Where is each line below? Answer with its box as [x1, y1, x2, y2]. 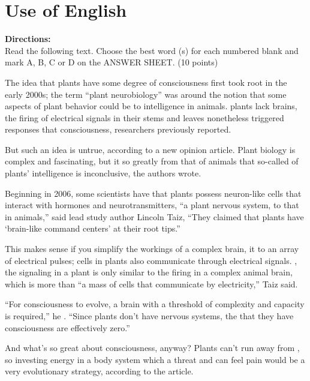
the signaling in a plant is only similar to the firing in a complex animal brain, [5, 266, 293, 278]
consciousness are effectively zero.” [5, 321, 130, 334]
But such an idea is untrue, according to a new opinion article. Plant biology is [5, 143, 296, 155]
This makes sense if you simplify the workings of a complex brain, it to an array [5, 242, 299, 255]
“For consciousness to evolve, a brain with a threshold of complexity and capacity [5, 298, 305, 310]
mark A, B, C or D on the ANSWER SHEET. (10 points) [5, 56, 218, 68]
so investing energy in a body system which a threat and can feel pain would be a [5, 353, 305, 365]
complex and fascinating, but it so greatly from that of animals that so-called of [5, 155, 299, 167]
